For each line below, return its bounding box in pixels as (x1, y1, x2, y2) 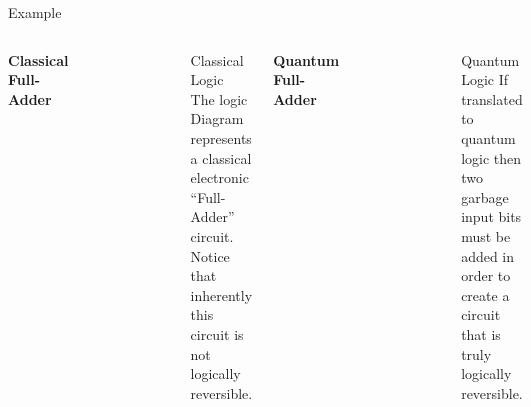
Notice (190, 245, 230, 266)
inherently (190, 284, 253, 305)
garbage (461, 186, 509, 207)
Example (8, 2, 62, 22)
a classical (190, 147, 252, 168)
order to (461, 265, 511, 286)
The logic (190, 88, 248, 109)
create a (461, 284, 510, 305)
